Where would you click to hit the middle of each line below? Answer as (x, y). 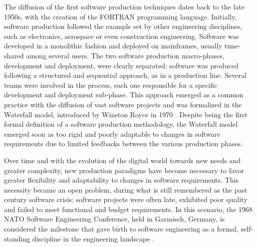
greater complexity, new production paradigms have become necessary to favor (124, 170)
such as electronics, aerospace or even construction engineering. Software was (122, 36)
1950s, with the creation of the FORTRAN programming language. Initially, (121, 16)
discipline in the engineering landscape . (93, 238)
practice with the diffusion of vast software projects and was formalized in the (123, 104)
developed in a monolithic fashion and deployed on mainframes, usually (113, 46)
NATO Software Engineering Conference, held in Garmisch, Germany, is (115, 219)
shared (14, 55)
